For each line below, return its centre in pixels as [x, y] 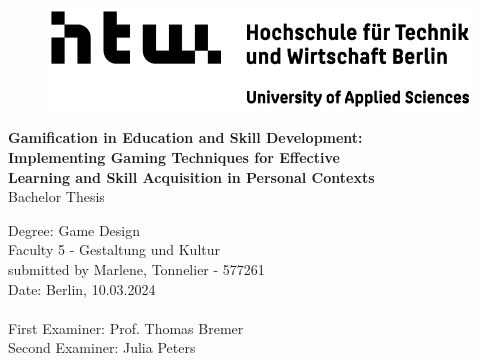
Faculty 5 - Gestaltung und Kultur [114, 249]
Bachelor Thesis [56, 196]
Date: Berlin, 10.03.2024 [82, 288]
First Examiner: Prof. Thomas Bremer [126, 327]
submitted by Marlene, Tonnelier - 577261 [136, 269]
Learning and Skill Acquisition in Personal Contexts [191, 176]
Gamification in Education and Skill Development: [185, 137]
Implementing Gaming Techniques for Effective [174, 157]
